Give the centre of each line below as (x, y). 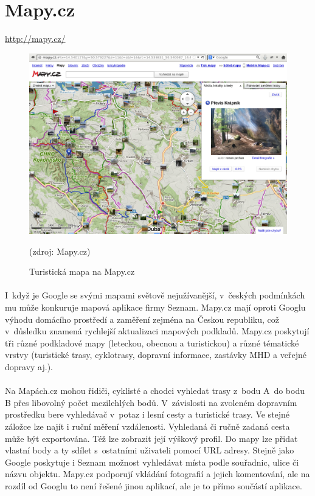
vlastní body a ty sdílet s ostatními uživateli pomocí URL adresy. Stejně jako (150, 450)
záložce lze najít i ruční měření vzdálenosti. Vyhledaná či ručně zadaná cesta (147, 426)
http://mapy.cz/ (35, 39)
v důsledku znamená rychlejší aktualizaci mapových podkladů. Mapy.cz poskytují (157, 331)
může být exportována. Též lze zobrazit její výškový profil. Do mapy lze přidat (151, 438)
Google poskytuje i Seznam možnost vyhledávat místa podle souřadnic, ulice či (152, 462)
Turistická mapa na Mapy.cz (82, 271)
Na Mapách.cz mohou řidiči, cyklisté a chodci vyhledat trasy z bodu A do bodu (155, 391)
